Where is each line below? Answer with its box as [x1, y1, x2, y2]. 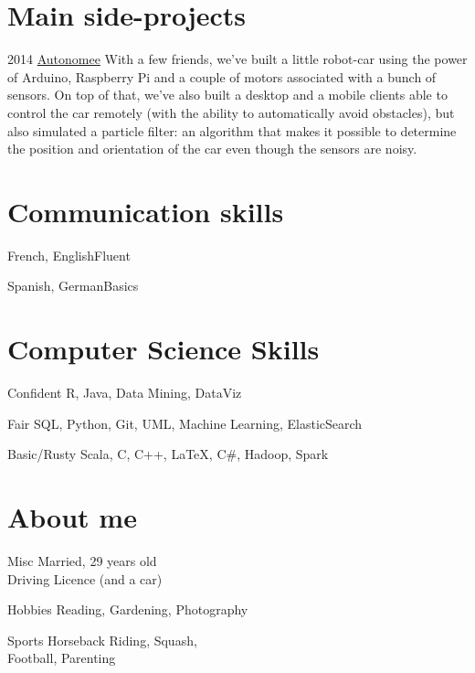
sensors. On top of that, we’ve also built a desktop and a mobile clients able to [7, 85, 448, 104]
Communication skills [7, 192, 284, 230]
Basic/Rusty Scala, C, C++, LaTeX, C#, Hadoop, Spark [7, 444, 329, 464]
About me [7, 498, 137, 536]
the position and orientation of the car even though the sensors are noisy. [7, 139, 417, 158]
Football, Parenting [7, 648, 116, 668]
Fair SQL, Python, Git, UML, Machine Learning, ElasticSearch [7, 413, 363, 433]
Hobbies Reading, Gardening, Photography [7, 600, 248, 619]
